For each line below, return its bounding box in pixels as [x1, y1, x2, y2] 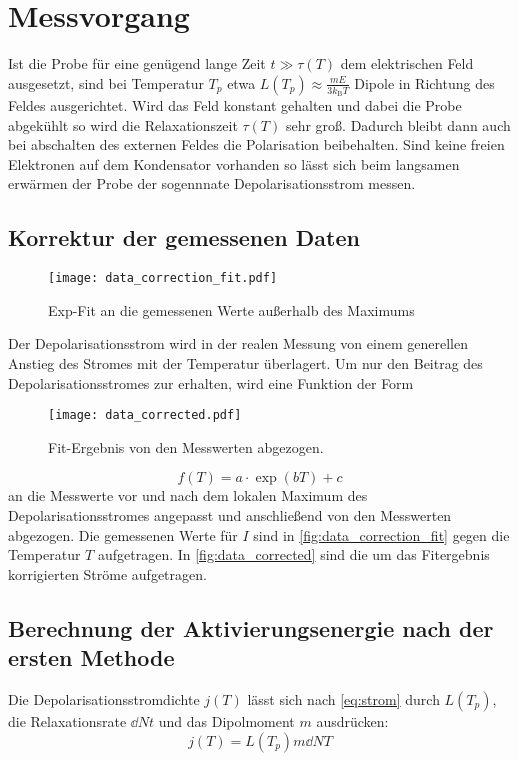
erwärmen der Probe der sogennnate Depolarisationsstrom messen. [8, 173, 416, 194]
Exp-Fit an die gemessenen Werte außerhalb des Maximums [48, 299, 415, 320]
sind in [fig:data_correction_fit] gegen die [253, 524, 510, 545]
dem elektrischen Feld [340, 53, 474, 74]
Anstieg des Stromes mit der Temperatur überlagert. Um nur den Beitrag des [8, 352, 483, 373]
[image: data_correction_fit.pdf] [48, 271, 278, 286]
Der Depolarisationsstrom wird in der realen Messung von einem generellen [8, 333, 468, 354]
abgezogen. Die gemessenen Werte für [8, 524, 238, 545]
